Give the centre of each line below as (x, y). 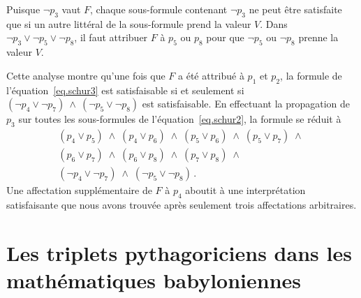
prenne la (318, 37)
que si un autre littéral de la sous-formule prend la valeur (129, 23)
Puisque (23, 9)
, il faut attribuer (111, 37)
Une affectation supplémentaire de (79, 190)
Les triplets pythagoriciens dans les (179, 252)
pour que (225, 37)
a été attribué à (211, 75)
